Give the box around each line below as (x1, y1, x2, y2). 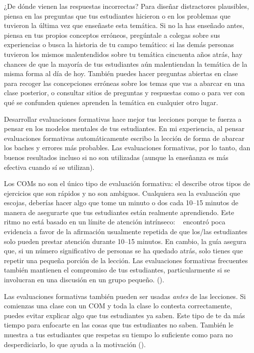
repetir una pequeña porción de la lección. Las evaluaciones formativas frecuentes (4, 255, 248, 265)
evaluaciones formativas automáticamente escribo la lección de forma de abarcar (4, 133, 245, 143)
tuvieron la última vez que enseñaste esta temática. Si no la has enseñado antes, (4, 20, 245, 30)
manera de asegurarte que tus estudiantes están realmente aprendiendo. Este (4, 207, 234, 217)
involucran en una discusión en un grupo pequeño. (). (4, 274, 164, 285)
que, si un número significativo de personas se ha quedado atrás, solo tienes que (4, 245, 243, 256)
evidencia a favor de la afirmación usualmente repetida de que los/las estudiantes (4, 226, 248, 237)
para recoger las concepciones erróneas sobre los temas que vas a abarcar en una (4, 78, 245, 88)
